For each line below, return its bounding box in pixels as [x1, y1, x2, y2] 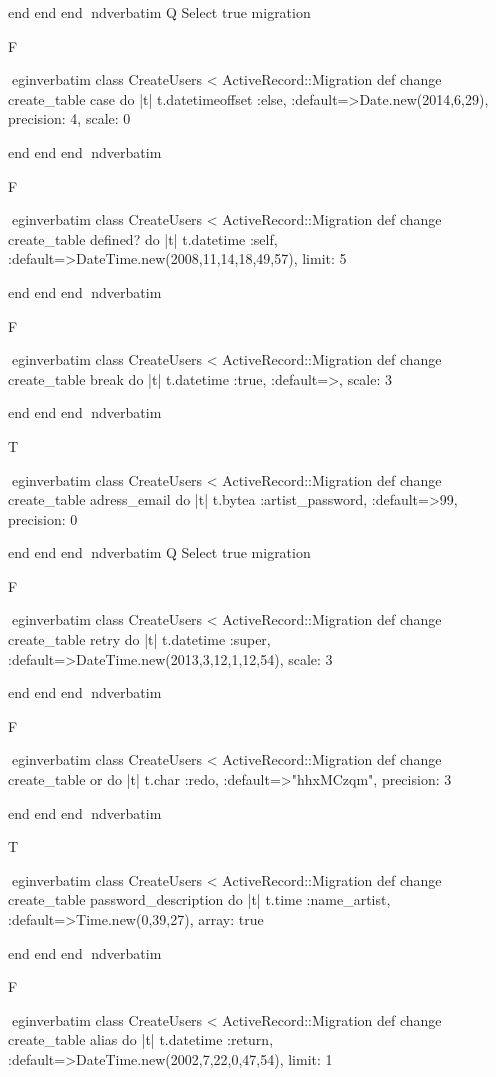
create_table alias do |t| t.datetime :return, [8, 1029, 274, 1050]
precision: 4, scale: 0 [8, 108, 131, 129]
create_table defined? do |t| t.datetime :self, [8, 228, 278, 249]
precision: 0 [8, 508, 78, 529]
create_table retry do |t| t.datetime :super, [8, 629, 271, 650]
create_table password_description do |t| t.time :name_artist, [8, 889, 391, 910]
